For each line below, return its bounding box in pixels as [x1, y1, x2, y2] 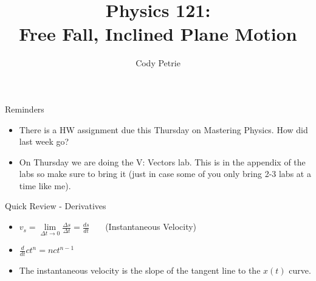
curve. [289, 264, 311, 277]
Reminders [5, 102, 44, 115]
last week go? [19, 135, 69, 148]
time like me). [19, 179, 71, 192]
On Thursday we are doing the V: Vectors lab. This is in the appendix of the [19, 155, 306, 168]
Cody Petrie [136, 57, 180, 69]
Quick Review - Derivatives [5, 199, 106, 212]
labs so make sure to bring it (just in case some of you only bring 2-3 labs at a [19, 167, 311, 180]
